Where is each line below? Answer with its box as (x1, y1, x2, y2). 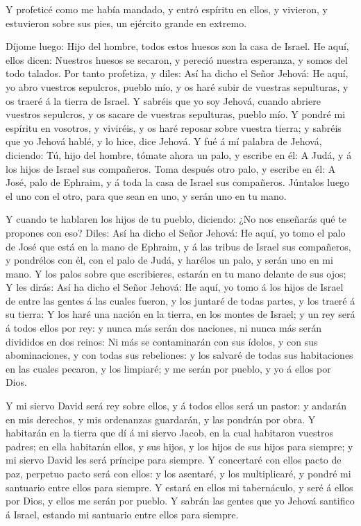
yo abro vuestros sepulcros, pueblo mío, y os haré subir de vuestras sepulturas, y (6, 79, 349, 94)
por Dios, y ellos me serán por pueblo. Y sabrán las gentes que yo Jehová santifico (6, 493, 355, 508)
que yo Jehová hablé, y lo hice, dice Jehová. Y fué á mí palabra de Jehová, (6, 134, 322, 149)
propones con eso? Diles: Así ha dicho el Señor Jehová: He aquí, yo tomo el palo (6, 225, 346, 239)
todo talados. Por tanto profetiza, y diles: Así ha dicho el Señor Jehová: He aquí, (6, 66, 349, 80)
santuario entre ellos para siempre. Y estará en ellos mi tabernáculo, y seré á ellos (6, 480, 353, 494)
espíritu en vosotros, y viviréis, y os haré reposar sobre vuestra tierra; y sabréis (6, 120, 342, 135)
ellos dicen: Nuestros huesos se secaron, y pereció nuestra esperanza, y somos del (6, 52, 348, 67)
